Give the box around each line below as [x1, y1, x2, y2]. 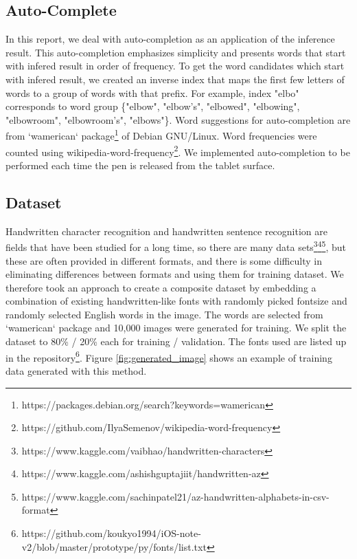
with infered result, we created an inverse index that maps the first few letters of [5, 72, 345, 86]
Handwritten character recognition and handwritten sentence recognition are [5, 223, 327, 238]
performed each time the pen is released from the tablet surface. [5, 157, 275, 172]
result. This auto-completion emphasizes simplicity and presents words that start [5, 45, 346, 59]
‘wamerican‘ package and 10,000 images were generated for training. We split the [5, 320, 347, 335]
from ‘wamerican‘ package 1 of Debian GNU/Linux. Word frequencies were [5, 127, 317, 143]
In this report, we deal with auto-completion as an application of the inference [5, 32, 335, 46]
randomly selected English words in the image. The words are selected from [5, 307, 323, 321]
